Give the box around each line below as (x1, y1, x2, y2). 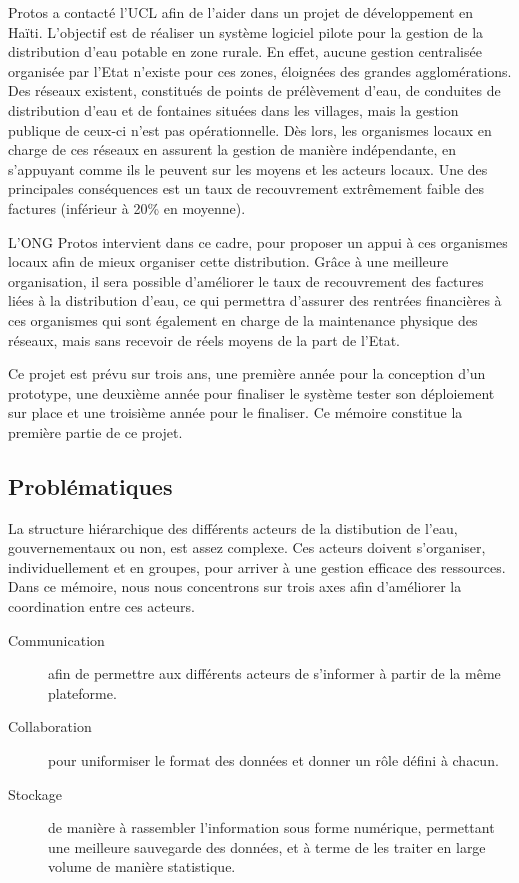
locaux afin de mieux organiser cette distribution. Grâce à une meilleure (8, 251, 449, 272)
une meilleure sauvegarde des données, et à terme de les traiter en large (48, 836, 486, 857)
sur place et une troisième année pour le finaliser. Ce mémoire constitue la (8, 402, 463, 423)
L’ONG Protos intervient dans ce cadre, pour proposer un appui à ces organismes (8, 231, 508, 252)
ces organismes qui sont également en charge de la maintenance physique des (8, 309, 478, 330)
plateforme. (48, 682, 117, 703)
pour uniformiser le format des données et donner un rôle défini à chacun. (48, 750, 499, 771)
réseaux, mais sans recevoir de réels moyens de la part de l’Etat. (8, 329, 401, 350)
